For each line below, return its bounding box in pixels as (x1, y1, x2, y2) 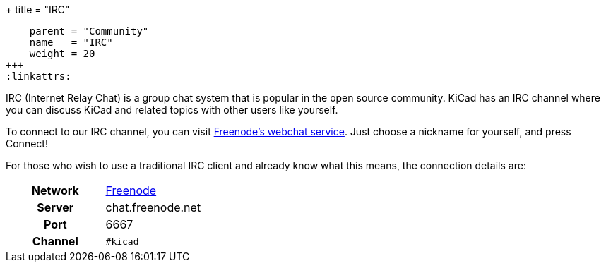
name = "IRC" (29, 37, 113, 48)
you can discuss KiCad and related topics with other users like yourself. (6, 104, 338, 116)
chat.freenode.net (105, 200, 201, 214)
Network (31, 183, 79, 197)
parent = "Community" (29, 25, 149, 37)
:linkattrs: (6, 71, 71, 82)
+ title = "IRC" (6, 4, 70, 16)
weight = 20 (29, 48, 95, 59)
